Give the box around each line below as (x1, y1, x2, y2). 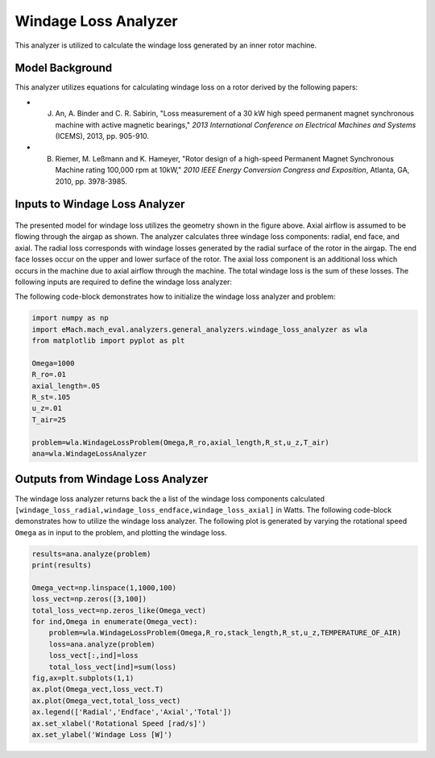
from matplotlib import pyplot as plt (31, 336, 185, 345)
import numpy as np (31, 313, 109, 323)
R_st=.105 (31, 392, 71, 402)
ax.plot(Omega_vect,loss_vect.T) (31, 685, 164, 694)
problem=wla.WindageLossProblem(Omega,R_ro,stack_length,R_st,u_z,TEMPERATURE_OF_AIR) (48, 628, 402, 638)
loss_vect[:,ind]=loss (48, 651, 139, 660)
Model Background (14, 61, 113, 75)
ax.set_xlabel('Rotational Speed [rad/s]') (31, 718, 207, 728)
